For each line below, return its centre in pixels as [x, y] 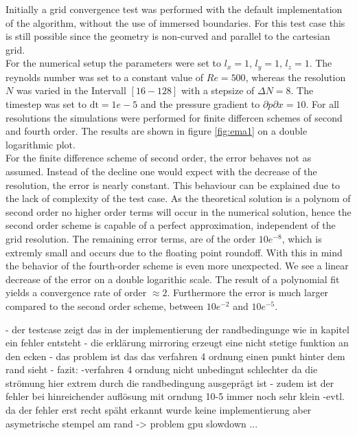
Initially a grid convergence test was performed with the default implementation [174, 9]
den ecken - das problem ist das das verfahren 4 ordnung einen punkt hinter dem [175, 356]
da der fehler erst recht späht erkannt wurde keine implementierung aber [159, 410]
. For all [322, 104]
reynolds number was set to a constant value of [105, 77]
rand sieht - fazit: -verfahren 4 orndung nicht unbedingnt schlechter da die [162, 369]
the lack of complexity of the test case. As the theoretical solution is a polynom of [178, 198]
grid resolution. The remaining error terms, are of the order [131, 238]
